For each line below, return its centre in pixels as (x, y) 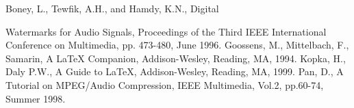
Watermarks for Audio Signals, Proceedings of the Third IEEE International (166, 31)
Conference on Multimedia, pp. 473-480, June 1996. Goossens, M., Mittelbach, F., (177, 45)
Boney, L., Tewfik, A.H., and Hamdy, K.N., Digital (112, 8)
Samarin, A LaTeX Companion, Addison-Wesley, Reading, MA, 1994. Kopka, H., (176, 58)
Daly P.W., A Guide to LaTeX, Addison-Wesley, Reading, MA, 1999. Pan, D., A (175, 71)
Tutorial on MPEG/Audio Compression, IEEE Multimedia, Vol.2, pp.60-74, (165, 84)
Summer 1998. (36, 98)
